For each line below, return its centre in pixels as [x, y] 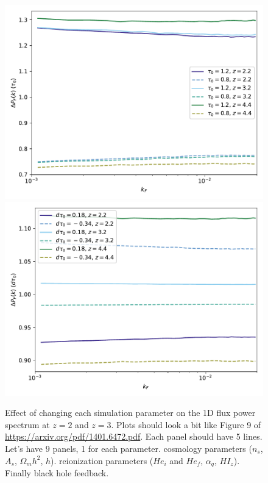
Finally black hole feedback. [57, 473]
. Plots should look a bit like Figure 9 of [186, 424]
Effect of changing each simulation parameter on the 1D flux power [130, 413]
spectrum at [27, 424]
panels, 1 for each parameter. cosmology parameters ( [152, 448]
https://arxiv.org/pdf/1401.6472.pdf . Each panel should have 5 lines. [134, 436]
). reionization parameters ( [102, 460]
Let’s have [24, 448]
